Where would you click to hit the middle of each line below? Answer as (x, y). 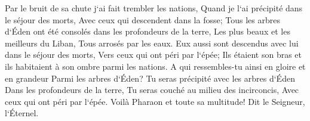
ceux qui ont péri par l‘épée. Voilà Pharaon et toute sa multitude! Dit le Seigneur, (155, 101)
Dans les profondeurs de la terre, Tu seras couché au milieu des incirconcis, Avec (152, 90)
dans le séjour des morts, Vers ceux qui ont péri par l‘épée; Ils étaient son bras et (154, 55)
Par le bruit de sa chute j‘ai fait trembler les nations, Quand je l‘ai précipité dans (154, 8)
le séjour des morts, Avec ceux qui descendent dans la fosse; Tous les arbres (142, 19)
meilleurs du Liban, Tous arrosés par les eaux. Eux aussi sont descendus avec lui (152, 43)
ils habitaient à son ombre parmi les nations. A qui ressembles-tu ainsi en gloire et (155, 66)
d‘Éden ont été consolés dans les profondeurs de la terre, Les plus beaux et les (148, 31)
